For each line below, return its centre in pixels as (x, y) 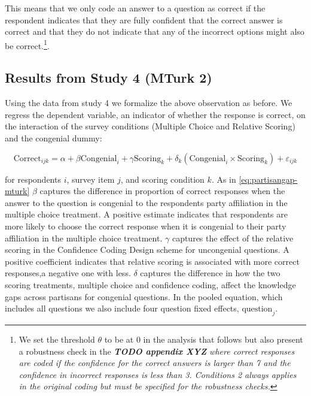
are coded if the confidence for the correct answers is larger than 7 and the (155, 363)
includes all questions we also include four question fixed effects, (122, 308)
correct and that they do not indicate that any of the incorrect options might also (155, 31)
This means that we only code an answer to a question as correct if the (135, 8)
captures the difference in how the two (210, 273)
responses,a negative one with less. (68, 273)
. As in (224, 179)
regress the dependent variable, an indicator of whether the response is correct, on (155, 114)
